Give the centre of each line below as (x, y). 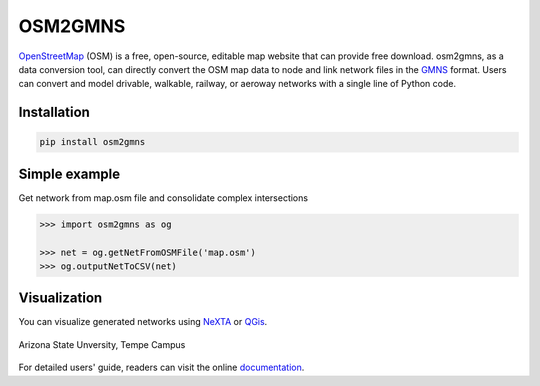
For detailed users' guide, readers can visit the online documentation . (161, 367)
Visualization (60, 298)
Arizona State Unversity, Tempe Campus (102, 344)
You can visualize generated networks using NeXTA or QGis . (143, 322)
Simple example (69, 173)
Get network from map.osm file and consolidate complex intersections (163, 197)
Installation (54, 112)
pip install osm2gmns (92, 142)
